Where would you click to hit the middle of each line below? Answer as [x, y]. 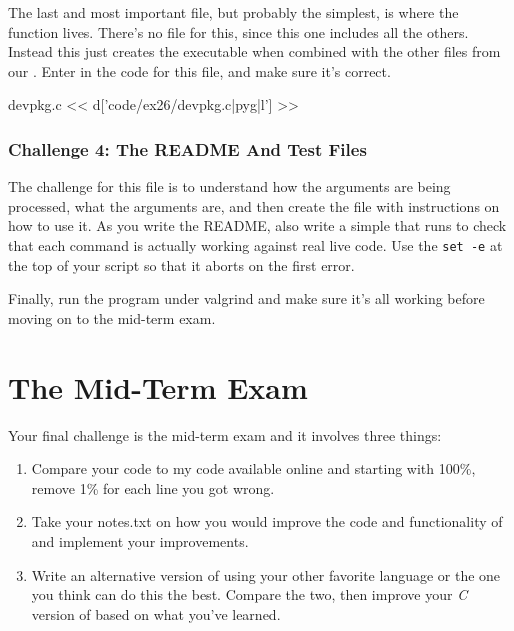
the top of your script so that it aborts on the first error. [181, 264]
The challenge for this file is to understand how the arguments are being [229, 186]
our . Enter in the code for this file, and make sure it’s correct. [199, 70]
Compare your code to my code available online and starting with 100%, [253, 468]
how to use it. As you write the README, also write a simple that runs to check [257, 225]
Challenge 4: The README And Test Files [187, 148]
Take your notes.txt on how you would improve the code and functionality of [267, 521]
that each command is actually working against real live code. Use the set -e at [255, 244]
